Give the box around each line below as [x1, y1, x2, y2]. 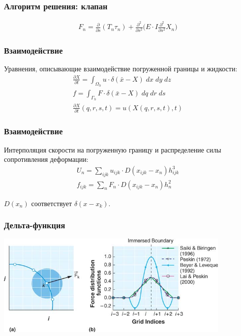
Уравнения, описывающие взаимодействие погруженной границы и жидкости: [4, 63, 238, 73]
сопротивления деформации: [4, 154, 89, 164]
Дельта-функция [4, 219, 65, 231]
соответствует [31, 198, 72, 208]
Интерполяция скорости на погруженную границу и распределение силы [4, 144, 221, 154]
